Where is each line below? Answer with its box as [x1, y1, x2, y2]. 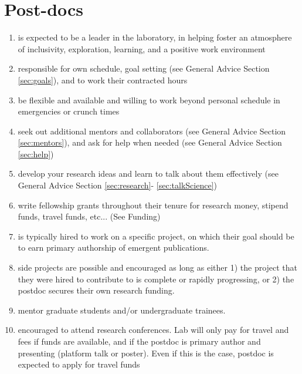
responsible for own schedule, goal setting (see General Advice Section [18, 62, 270, 75]
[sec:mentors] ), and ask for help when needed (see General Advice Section [18, 136, 282, 149]
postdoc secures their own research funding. [18, 284, 175, 296]
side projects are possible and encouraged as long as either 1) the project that [18, 261, 298, 274]
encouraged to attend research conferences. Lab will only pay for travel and [18, 324, 289, 336]
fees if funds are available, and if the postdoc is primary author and [18, 335, 261, 347]
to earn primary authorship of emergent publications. [18, 241, 209, 254]
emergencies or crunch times [18, 105, 120, 117]
